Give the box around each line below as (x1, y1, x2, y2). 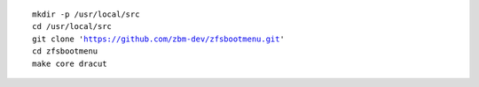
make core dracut (32, 58, 107, 69)
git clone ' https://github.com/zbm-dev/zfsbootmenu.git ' (32, 33, 286, 44)
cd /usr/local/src (32, 22, 113, 32)
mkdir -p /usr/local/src (32, 10, 140, 19)
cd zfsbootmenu (32, 47, 98, 56)
